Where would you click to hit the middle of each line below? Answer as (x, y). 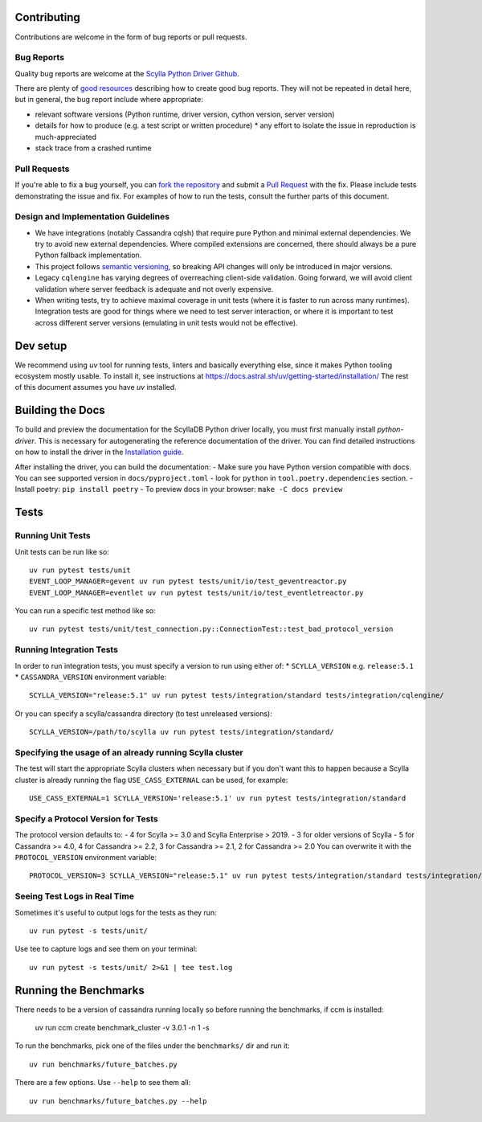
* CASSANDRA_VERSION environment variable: (91, 677)
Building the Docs (60, 410)
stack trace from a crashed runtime (93, 148)
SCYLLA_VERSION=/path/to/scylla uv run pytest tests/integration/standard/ (182, 732)
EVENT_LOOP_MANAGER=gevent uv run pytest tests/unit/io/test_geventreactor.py (188, 581)
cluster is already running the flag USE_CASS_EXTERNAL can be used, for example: (151, 780)
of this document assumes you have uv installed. (96, 387)
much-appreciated (65, 137)
